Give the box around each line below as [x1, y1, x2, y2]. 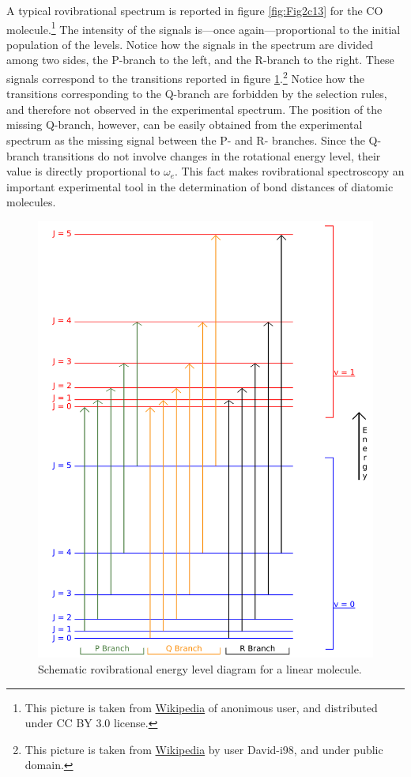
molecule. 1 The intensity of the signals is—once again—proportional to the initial [6, 18, 401, 37]
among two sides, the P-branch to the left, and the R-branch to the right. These [6, 51, 394, 68]
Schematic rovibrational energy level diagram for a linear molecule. [38, 661, 362, 677]
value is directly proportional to [6, 163, 160, 179]
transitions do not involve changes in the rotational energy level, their [43, 147, 381, 164]
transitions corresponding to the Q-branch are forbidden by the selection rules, [6, 85, 387, 102]
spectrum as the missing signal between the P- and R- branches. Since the [6, 132, 365, 149]
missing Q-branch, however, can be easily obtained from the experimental [6, 116, 363, 133]
